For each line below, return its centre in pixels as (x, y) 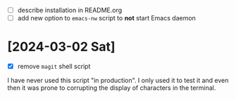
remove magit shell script (54, 67)
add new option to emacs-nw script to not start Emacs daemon (106, 18)
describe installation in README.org (70, 10)
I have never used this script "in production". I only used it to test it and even (118, 81)
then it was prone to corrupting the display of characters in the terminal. (112, 88)
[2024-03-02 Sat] (61, 47)
